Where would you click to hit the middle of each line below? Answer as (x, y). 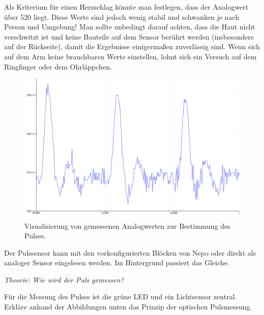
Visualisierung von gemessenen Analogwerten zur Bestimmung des (127, 225)
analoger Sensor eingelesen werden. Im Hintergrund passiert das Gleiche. (117, 262)
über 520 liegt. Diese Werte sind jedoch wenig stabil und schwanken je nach (122, 16)
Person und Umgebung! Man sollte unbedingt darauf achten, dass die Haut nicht (130, 27)
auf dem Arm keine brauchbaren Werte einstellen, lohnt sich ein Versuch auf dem (130, 56)
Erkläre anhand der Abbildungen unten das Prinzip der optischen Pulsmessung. (128, 307)
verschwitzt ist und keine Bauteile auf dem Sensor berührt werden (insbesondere (129, 36)
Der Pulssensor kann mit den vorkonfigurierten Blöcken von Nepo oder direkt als (130, 252)
